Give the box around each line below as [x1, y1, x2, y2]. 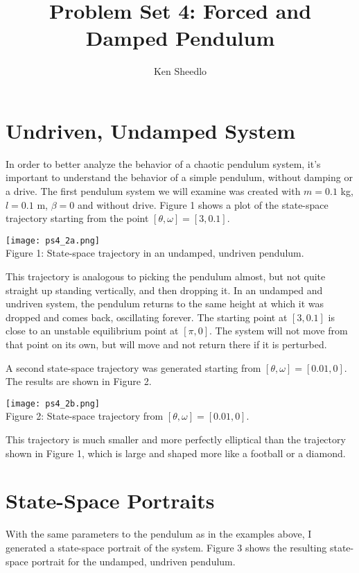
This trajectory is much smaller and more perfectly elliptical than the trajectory [6, 432, 346, 447]
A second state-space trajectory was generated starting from [6, 360, 261, 375]
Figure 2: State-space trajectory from [6, 409, 164, 423]
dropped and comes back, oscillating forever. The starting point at [6, 309, 288, 324]
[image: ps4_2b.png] [6, 398, 100, 409]
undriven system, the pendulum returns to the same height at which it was [6, 296, 324, 311]
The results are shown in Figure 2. [6, 374, 152, 388]
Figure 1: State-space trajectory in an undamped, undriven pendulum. [6, 246, 304, 260]
